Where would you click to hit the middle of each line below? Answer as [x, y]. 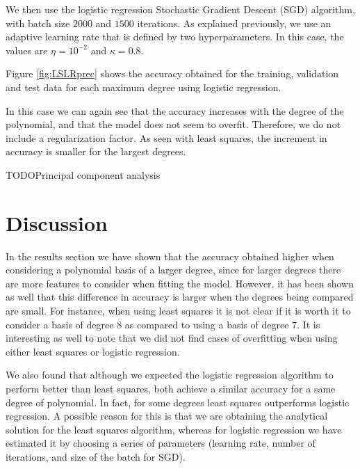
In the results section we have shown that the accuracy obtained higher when [170, 256]
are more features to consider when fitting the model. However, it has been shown [180, 283]
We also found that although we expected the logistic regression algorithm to [170, 375]
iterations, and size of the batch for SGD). [96, 456]
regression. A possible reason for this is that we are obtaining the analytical [167, 416]
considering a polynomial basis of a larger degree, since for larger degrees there [173, 270]
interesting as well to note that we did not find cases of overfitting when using [172, 338]
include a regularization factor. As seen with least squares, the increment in [166, 137]
